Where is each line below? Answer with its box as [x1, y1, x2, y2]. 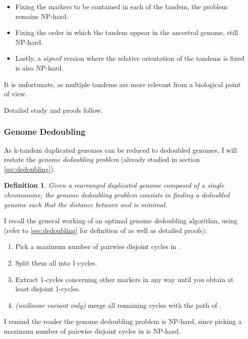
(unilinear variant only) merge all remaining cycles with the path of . [15, 300, 221, 310]
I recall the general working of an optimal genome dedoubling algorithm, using [4, 215, 237, 226]
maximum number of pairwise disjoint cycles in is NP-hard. [4, 325, 181, 336]
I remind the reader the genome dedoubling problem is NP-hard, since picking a [4, 316, 242, 326]
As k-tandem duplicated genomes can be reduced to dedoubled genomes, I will [4, 144, 237, 155]
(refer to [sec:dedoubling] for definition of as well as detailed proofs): [4, 225, 207, 235]
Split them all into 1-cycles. [15, 257, 97, 268]
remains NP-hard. [15, 11, 68, 21]
